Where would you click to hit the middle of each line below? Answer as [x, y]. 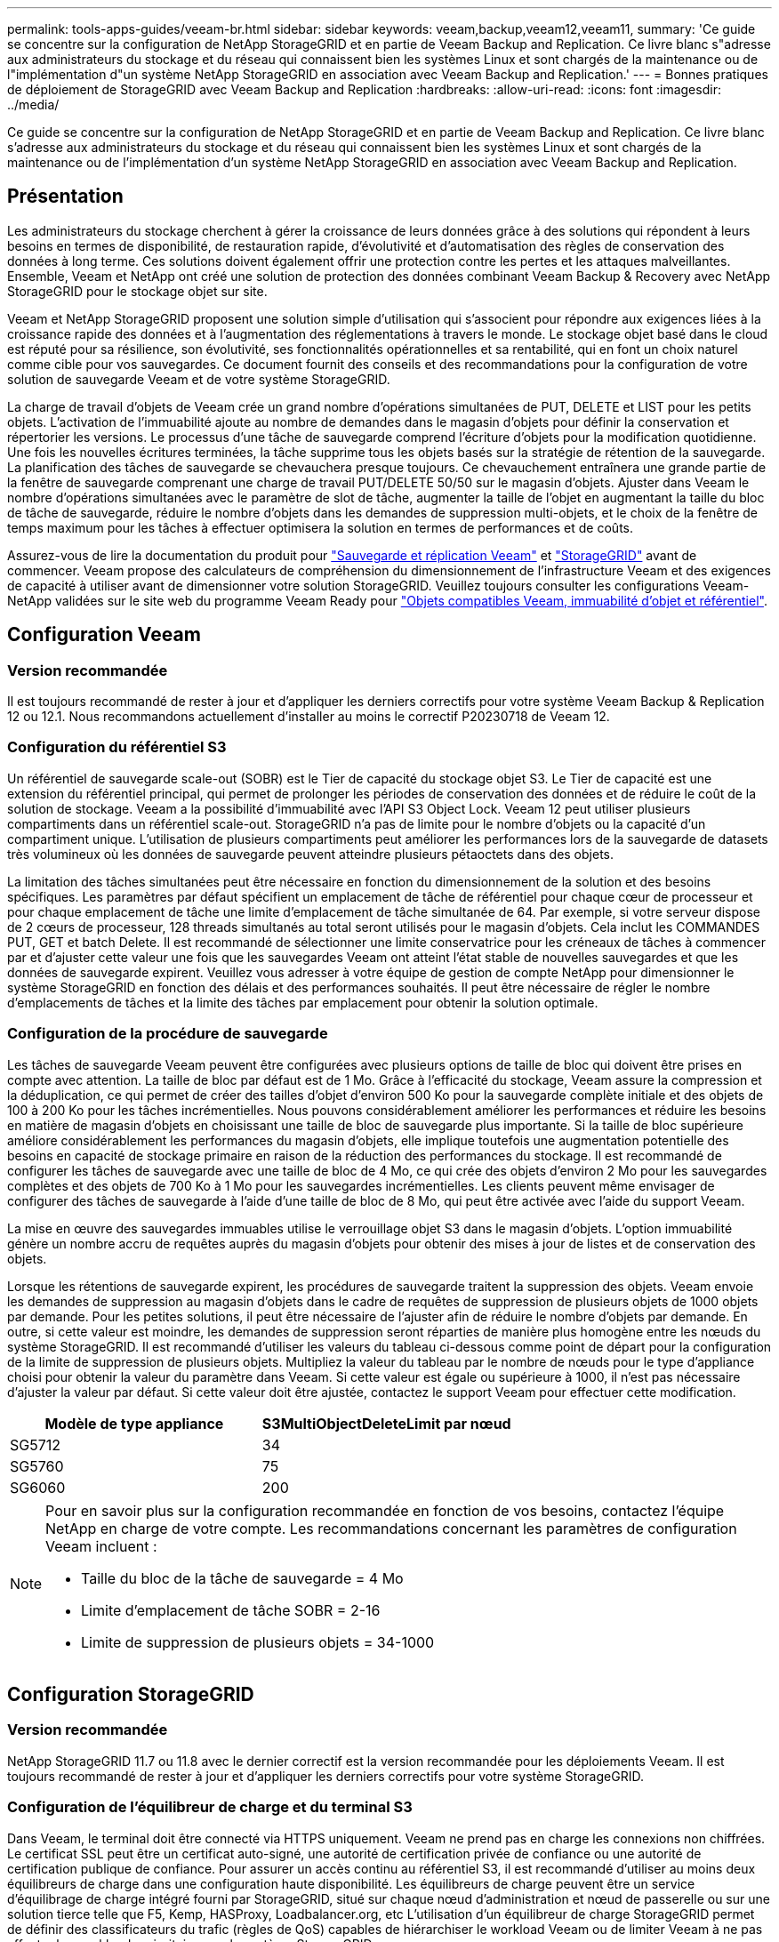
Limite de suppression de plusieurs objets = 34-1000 [258, 1642]
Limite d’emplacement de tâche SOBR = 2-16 [231, 1610]
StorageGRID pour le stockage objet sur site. [137, 291]
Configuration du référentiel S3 [117, 747]
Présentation [65, 197]
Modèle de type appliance [134, 1423]
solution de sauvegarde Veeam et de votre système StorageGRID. [199, 379]
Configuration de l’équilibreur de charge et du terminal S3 [210, 1807]
